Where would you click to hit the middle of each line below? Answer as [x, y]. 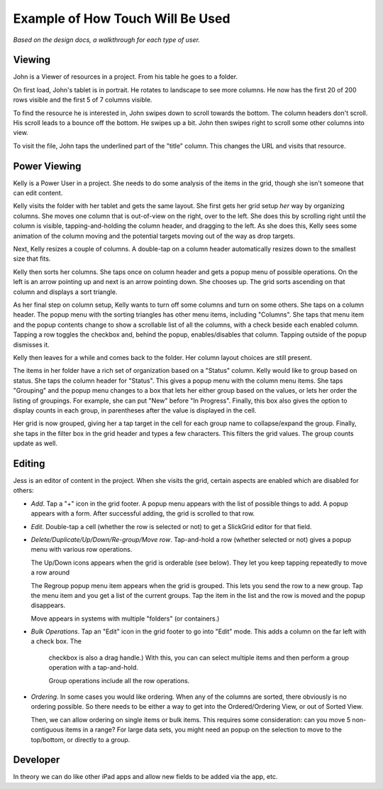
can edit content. [38, 193]
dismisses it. [31, 344]
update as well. [35, 443]
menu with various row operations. [82, 550]
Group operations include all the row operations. [119, 680]
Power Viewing [47, 166]
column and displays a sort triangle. [65, 292]
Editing [29, 463]
